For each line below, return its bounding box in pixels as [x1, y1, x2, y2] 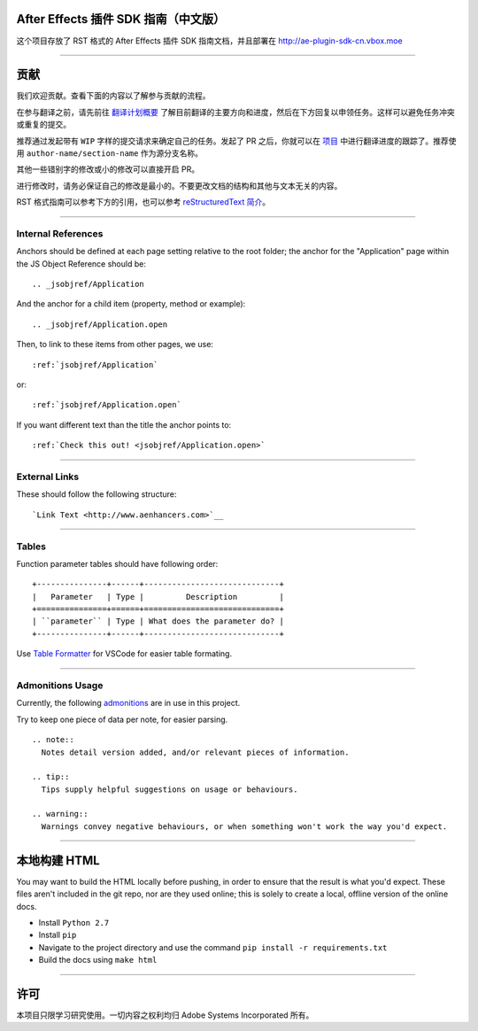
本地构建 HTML [16, 853, 101, 868]
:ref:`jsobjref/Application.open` [32, 399, 181, 410]
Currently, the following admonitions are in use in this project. [16, 698, 241, 709]
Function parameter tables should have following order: [16, 558, 219, 569]
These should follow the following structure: [16, 489, 177, 500]
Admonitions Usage [16, 678, 104, 691]
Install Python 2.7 [38, 917, 110, 927]
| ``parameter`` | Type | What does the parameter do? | [32, 616, 285, 626]
